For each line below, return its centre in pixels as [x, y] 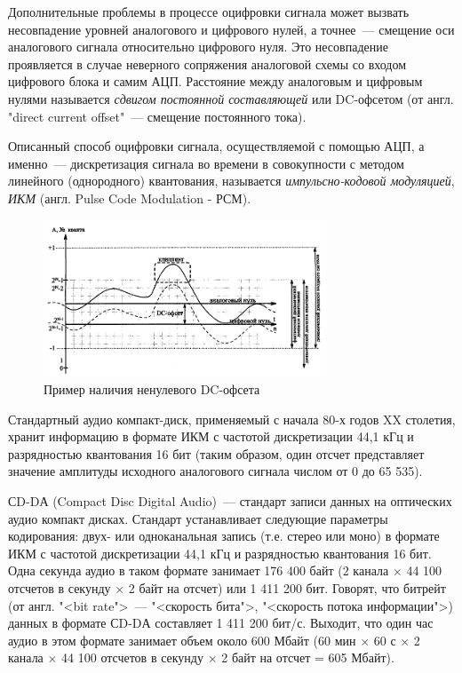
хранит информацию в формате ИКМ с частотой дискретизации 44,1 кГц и [211, 436]
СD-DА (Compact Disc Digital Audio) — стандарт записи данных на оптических [230, 500]
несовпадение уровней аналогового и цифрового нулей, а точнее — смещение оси [231, 29]
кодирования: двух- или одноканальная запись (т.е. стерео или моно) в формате [224, 536]
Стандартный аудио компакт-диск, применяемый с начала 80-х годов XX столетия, [232, 419]
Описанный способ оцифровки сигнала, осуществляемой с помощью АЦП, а [216, 146]
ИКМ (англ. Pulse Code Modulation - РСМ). [130, 198]
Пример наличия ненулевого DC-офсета [152, 389]
